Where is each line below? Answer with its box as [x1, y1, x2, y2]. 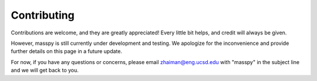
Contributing [11, 9, 75, 22]
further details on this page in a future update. [11, 48, 123, 55]
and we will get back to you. [11, 67, 79, 74]
